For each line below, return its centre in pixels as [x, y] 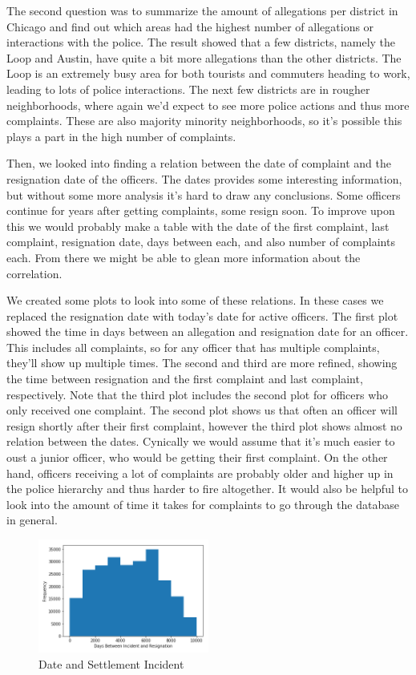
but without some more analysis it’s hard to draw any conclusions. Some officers [204, 194]
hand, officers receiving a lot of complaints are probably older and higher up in [200, 473]
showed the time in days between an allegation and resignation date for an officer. [208, 331]
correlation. [34, 273]
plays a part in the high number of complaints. [121, 136]
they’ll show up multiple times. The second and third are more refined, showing [202, 363]
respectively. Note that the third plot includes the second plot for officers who [198, 394]
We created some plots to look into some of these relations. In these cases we [195, 300]
